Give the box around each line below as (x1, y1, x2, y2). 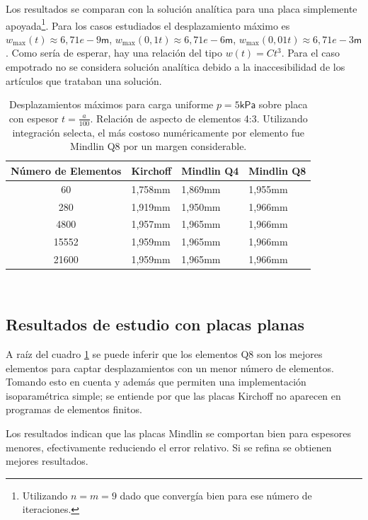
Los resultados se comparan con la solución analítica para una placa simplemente (6, 1, 357, 16)
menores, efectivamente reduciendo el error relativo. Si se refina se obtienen (6, 439, 332, 454)
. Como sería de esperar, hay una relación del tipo (6, 45, 222, 60)
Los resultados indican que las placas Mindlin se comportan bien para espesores (6, 425, 351, 440)
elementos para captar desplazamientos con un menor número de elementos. (6, 360, 334, 375)
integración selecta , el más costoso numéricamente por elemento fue (12, 125, 304, 139)
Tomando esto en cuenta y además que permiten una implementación (6, 374, 306, 389)
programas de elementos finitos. (6, 402, 142, 417)
